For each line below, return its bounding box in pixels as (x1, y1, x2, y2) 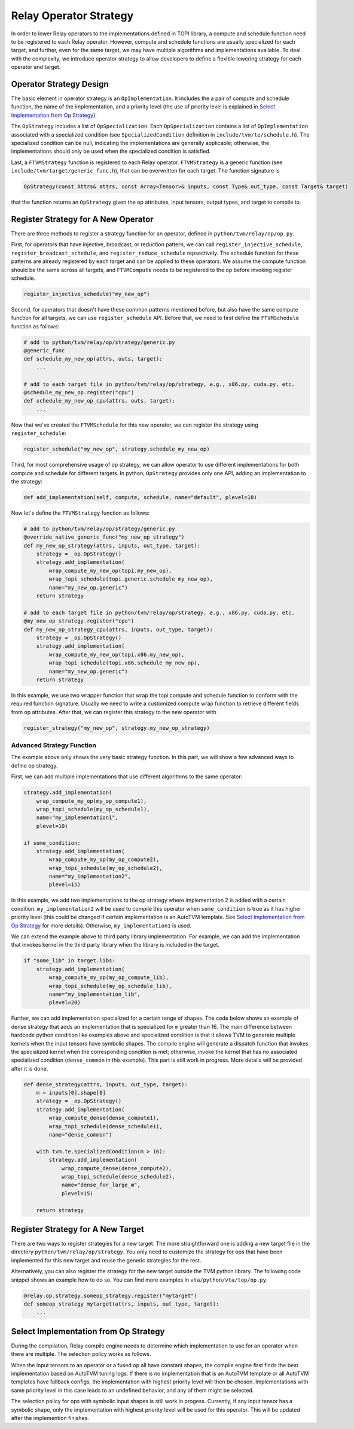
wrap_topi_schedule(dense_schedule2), (61, 1173, 176, 1180)
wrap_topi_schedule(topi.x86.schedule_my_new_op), (48, 660, 200, 666)
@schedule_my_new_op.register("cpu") (23, 389, 135, 396)
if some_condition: (23, 839, 81, 846)
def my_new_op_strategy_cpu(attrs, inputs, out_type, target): (23, 626, 213, 633)
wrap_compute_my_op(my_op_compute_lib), (48, 974, 169, 981)
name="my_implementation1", (36, 814, 119, 821)
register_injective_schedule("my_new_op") (23, 291, 150, 297)
